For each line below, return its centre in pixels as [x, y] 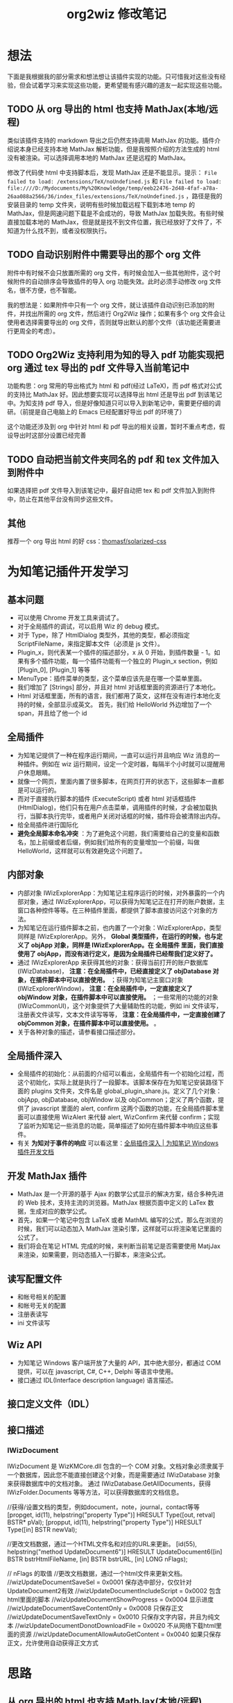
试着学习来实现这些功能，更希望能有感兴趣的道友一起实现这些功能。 [128, 85]
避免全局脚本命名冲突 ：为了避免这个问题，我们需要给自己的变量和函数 [118, 833]
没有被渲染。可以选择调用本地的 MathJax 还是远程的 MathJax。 [98, 158]
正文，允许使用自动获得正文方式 [53, 1643]
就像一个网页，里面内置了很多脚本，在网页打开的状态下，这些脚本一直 [118, 781]
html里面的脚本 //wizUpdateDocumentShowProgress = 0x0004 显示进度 [111, 1599]
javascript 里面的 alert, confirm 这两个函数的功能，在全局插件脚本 [124, 1108]
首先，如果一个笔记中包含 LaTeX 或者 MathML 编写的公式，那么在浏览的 [120, 1220]
